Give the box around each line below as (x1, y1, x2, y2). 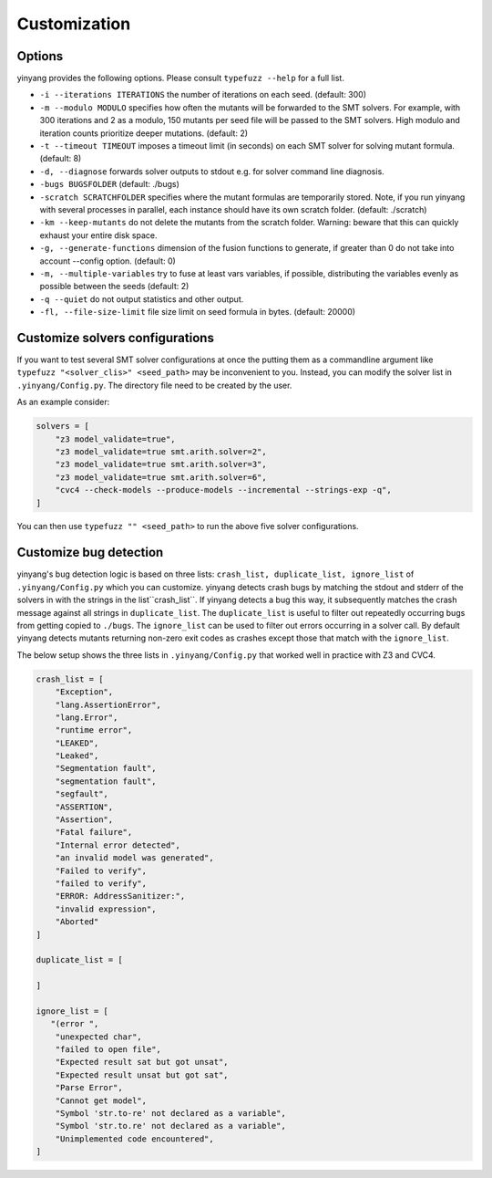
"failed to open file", (55, 1045, 161, 1055)
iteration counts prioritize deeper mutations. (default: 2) (39, 128, 249, 139)
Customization (16, 14, 131, 34)
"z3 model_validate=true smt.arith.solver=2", (55, 446, 268, 456)
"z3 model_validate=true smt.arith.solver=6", (55, 472, 268, 483)
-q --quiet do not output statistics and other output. (39, 293, 244, 305)
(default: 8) (39, 153, 82, 164)
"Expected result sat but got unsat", (55, 1057, 229, 1068)
